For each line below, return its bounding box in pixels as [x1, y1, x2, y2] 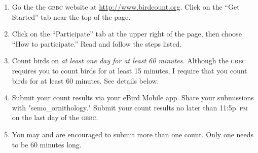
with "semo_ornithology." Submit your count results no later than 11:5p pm [12, 102, 248, 112]
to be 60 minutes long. [12, 139, 82, 149]
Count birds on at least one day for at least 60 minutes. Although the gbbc [12, 55, 246, 66]
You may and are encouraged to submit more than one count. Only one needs [12, 129, 254, 139]
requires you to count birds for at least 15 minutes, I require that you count [12, 65, 247, 75]
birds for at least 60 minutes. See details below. [12, 75, 159, 86]
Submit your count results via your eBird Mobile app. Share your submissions [12, 92, 254, 103]
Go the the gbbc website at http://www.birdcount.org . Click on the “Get [12, 2, 240, 12]
